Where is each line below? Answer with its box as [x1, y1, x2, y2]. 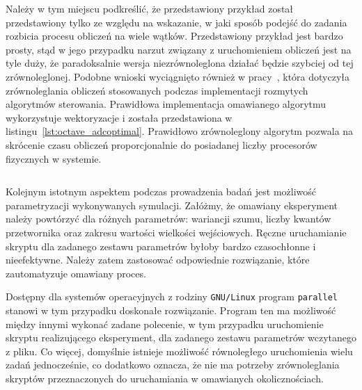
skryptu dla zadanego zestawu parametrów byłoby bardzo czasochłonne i [6, 238, 316, 253]
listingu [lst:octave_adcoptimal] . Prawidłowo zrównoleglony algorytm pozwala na [6, 124, 354, 138]
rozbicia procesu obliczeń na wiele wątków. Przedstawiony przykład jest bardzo [6, 29, 343, 43]
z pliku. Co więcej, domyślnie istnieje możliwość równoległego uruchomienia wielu [6, 343, 353, 358]
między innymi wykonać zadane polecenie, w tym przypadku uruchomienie [6, 316, 324, 331]
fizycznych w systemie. [6, 151, 102, 165]
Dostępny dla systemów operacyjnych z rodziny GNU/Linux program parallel [6, 289, 338, 304]
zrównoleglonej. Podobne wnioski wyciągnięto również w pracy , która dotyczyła [6, 69, 349, 83]
